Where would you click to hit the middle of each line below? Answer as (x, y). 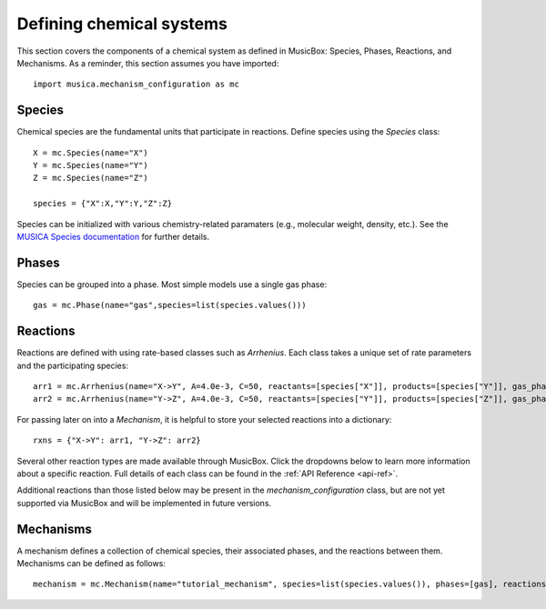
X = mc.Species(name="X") (91, 153)
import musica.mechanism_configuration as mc (136, 85)
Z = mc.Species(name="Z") (91, 178)
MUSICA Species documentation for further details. (113, 236)
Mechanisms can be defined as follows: (91, 563)
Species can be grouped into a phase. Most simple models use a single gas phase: (172, 284)
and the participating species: (73, 365)
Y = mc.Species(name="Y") (91, 165)
